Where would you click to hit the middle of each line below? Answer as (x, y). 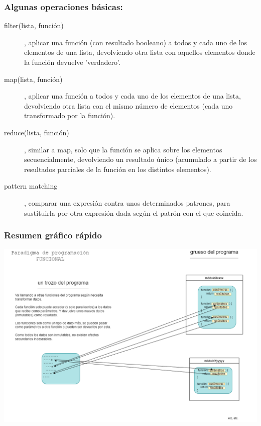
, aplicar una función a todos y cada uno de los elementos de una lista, (133, 96)
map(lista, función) (33, 79)
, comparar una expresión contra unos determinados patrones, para (127, 202)
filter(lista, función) (34, 25)
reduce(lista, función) (37, 132)
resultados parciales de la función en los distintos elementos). (118, 169)
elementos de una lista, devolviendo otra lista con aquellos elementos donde (140, 52)
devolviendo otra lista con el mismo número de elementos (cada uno (128, 105)
